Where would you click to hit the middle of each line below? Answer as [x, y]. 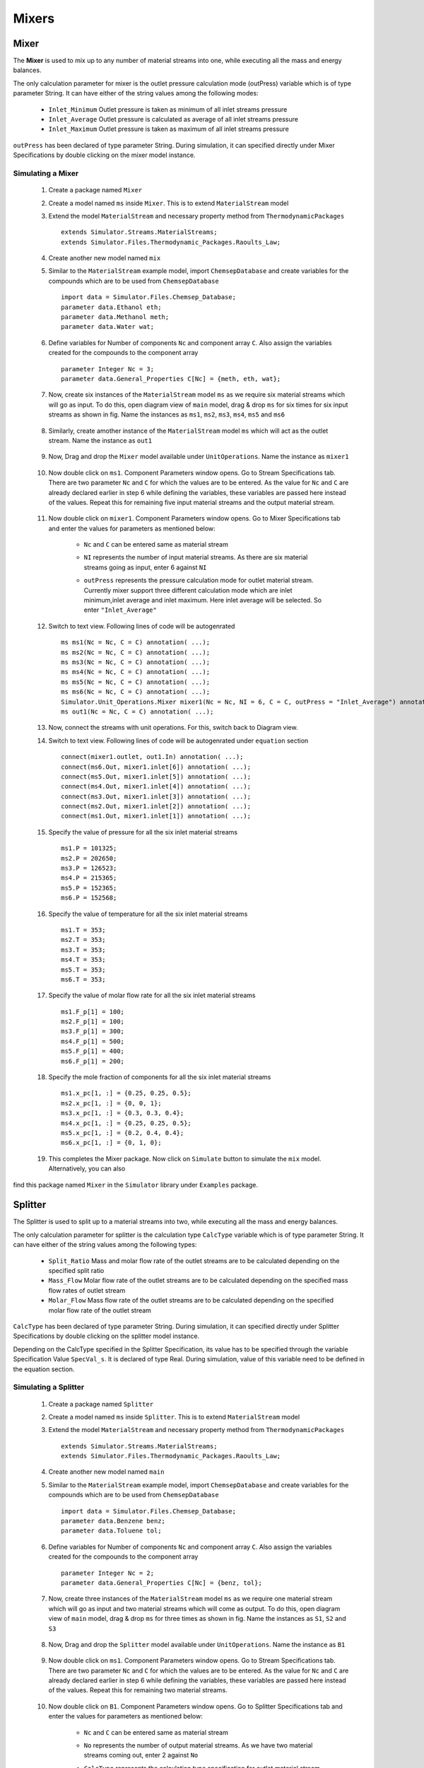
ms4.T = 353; [83, 960]
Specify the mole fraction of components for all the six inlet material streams [160, 1077]
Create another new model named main [106, 1472]
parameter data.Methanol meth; [115, 317]
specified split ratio [76, 1271]
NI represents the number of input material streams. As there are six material [196, 557]
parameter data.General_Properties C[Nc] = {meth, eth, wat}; [171, 379]
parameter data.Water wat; [108, 327]
